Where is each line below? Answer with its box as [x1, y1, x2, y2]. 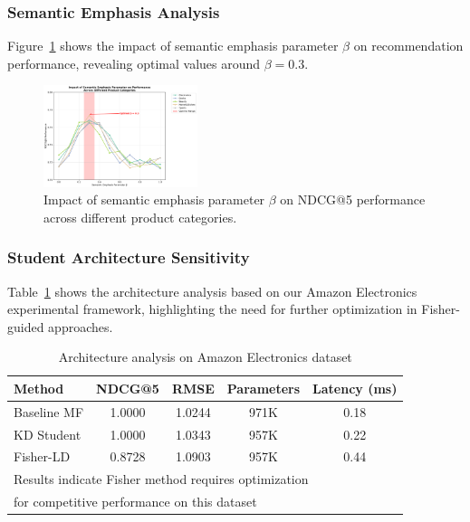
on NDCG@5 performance [280, 190, 426, 209]
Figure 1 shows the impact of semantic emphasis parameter [7, 36, 339, 55]
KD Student [14, 424, 82, 443]
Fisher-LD [14, 447, 71, 466]
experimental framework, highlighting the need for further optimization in [7, 299, 417, 318]
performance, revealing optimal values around [7, 53, 261, 72]
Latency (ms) [312, 378, 398, 397]
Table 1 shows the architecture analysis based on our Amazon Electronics [7, 281, 417, 300]
